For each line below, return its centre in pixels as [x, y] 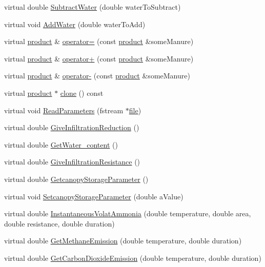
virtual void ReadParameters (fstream [64, 110]
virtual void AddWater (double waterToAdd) [75, 24]
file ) [135, 110]
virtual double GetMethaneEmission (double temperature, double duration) [123, 241]
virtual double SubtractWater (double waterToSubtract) [93, 7]
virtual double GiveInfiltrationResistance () [72, 162]
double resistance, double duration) [59, 223]
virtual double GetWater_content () [61, 144]
